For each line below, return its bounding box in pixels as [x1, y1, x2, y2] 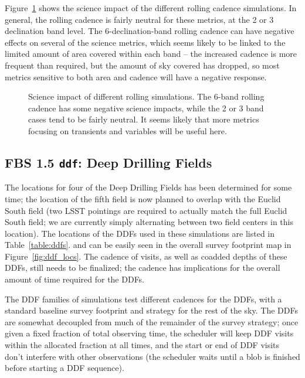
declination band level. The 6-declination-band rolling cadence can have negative [5, 25, 294, 37]
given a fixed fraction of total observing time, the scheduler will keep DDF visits [5, 327, 294, 339]
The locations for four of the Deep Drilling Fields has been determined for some [5, 181, 292, 193]
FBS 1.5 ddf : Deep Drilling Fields [5, 153, 212, 171]
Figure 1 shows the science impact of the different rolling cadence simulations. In [5, 2, 297, 13]
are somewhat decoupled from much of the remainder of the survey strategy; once [5, 315, 299, 328]
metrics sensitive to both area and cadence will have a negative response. [5, 70, 267, 83]
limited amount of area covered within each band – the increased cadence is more [5, 47, 297, 60]
